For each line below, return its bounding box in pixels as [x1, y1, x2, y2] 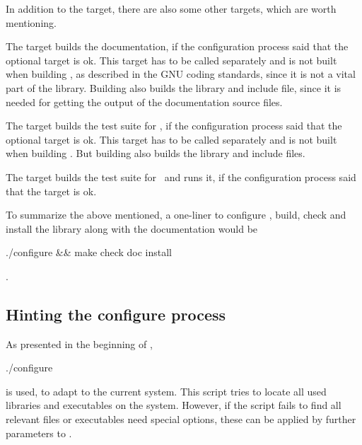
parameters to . [6, 425, 72, 440]
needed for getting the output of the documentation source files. [6, 94, 283, 109]
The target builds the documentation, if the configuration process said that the [6, 39, 349, 54]
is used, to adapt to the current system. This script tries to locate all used [6, 383, 327, 398]
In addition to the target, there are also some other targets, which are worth [6, 1, 337, 16]
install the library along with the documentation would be [6, 221, 258, 236]
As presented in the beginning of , [6, 336, 153, 351]
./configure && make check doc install [6, 245, 172, 260]
